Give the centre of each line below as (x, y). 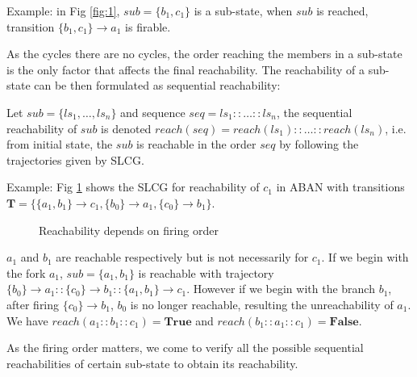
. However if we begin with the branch (281, 289)
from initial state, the (60, 144)
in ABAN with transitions (340, 187)
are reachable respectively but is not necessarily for (182, 257)
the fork (26, 272)
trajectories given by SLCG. (75, 159)
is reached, (342, 10)
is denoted (126, 128)
